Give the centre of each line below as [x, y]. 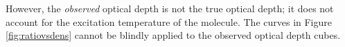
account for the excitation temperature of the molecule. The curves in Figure [169, 21]
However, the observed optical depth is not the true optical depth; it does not [170, 8]
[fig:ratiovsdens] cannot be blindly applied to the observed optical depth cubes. [173, 35]
